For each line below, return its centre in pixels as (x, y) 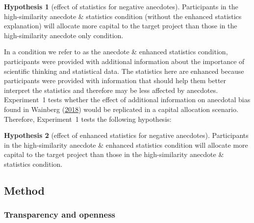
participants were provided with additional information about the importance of (124, 61)
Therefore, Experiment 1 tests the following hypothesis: (88, 119)
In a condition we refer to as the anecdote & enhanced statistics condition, (116, 52)
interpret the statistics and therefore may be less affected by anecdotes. (111, 90)
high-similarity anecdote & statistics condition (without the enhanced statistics (123, 16)
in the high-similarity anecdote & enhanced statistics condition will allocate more (126, 145)
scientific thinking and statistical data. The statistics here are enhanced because (124, 71)
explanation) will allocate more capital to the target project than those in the (121, 26)
